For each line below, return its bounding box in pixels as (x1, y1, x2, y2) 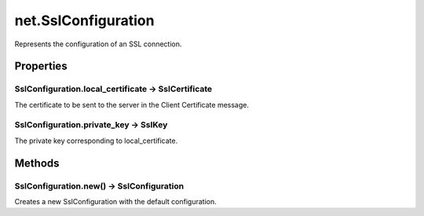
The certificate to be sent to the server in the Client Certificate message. (14, 100, 249, 109)
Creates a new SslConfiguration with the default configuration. (14, 197, 217, 206)
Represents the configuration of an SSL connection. (14, 39, 182, 49)
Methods (14, 156, 60, 170)
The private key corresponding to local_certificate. (14, 136, 178, 145)
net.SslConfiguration (14, 12, 155, 29)
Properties (14, 60, 68, 73)
